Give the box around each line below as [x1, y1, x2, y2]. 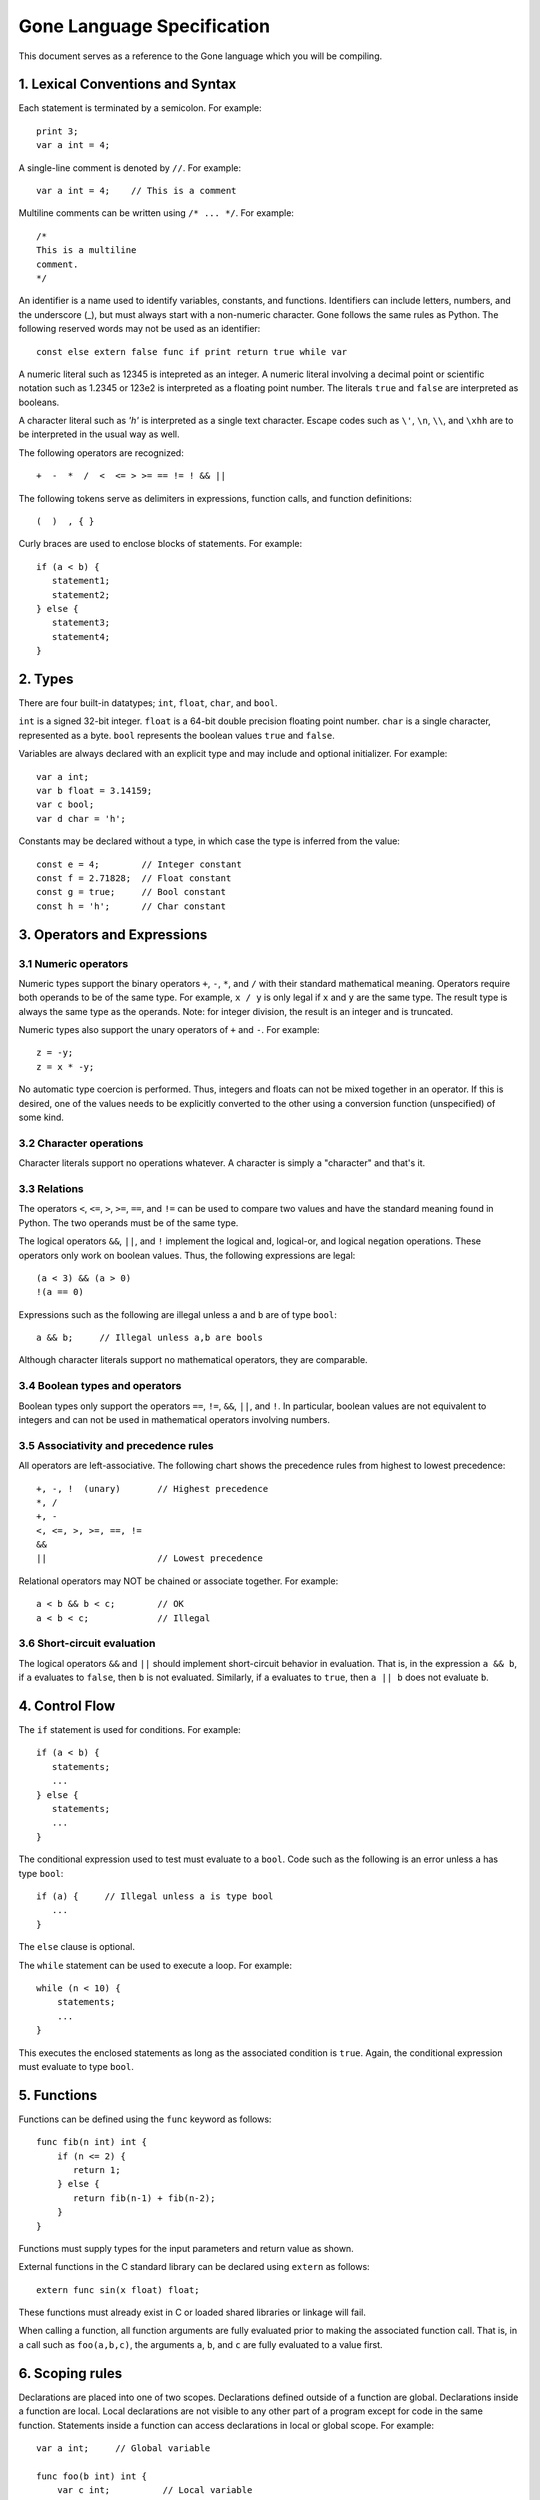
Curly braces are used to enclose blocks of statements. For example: [18, 538, 303, 550]
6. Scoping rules [18, 2365, 123, 2382]
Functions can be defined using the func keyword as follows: [18, 2113, 272, 2125]
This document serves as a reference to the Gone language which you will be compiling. [18, 50, 383, 62]
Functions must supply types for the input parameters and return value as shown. [18, 2242, 354, 2254]
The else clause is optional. [18, 1941, 135, 1953]
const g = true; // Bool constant [36, 886, 227, 898]
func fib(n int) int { [36, 2136, 148, 2148]
